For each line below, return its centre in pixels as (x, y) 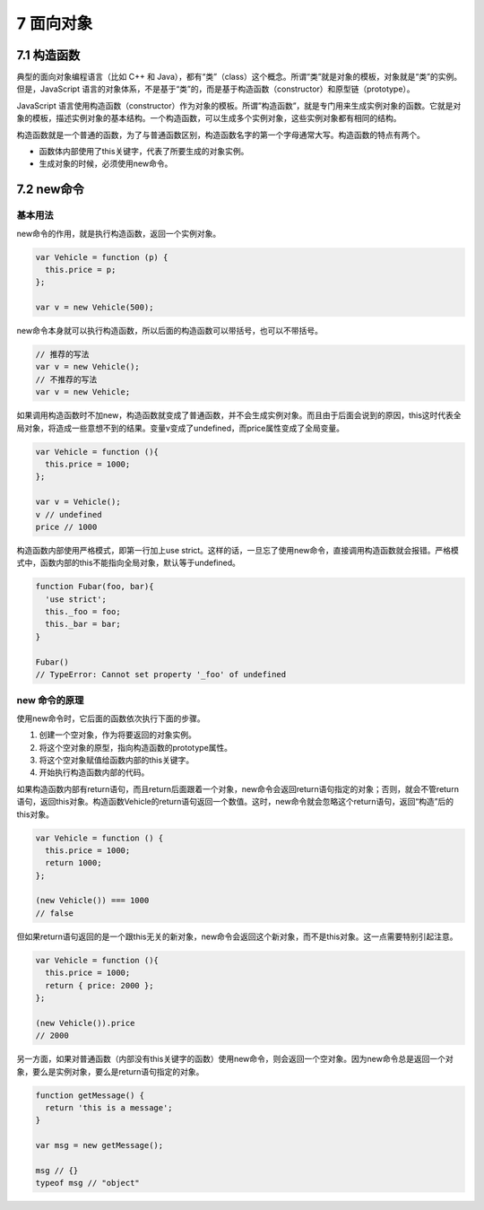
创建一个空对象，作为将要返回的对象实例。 (117, 735)
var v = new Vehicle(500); (95, 308)
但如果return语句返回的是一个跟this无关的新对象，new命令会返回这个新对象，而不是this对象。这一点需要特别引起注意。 (237, 936)
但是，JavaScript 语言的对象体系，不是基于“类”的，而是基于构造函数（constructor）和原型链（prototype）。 (216, 89)
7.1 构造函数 (48, 55)
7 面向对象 (55, 23)
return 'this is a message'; (109, 1107)
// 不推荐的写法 (66, 379)
